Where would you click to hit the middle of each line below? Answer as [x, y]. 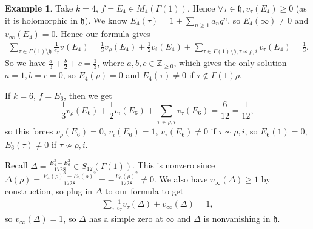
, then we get [88, 95]
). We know [106, 20]
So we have [25, 63]
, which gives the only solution [230, 63]
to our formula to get [144, 191]
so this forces [29, 131]
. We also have [181, 179]
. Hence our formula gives [103, 34]
